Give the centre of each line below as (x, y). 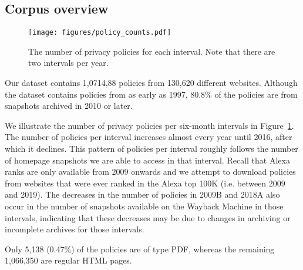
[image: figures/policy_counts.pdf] (100, 33)
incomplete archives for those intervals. (75, 229)
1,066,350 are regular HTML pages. (68, 260)
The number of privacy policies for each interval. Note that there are (152, 51)
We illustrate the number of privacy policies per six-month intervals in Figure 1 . (149, 125)
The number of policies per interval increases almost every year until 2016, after (149, 137)
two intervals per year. (68, 63)
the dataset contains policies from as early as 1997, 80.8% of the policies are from (151, 94)
